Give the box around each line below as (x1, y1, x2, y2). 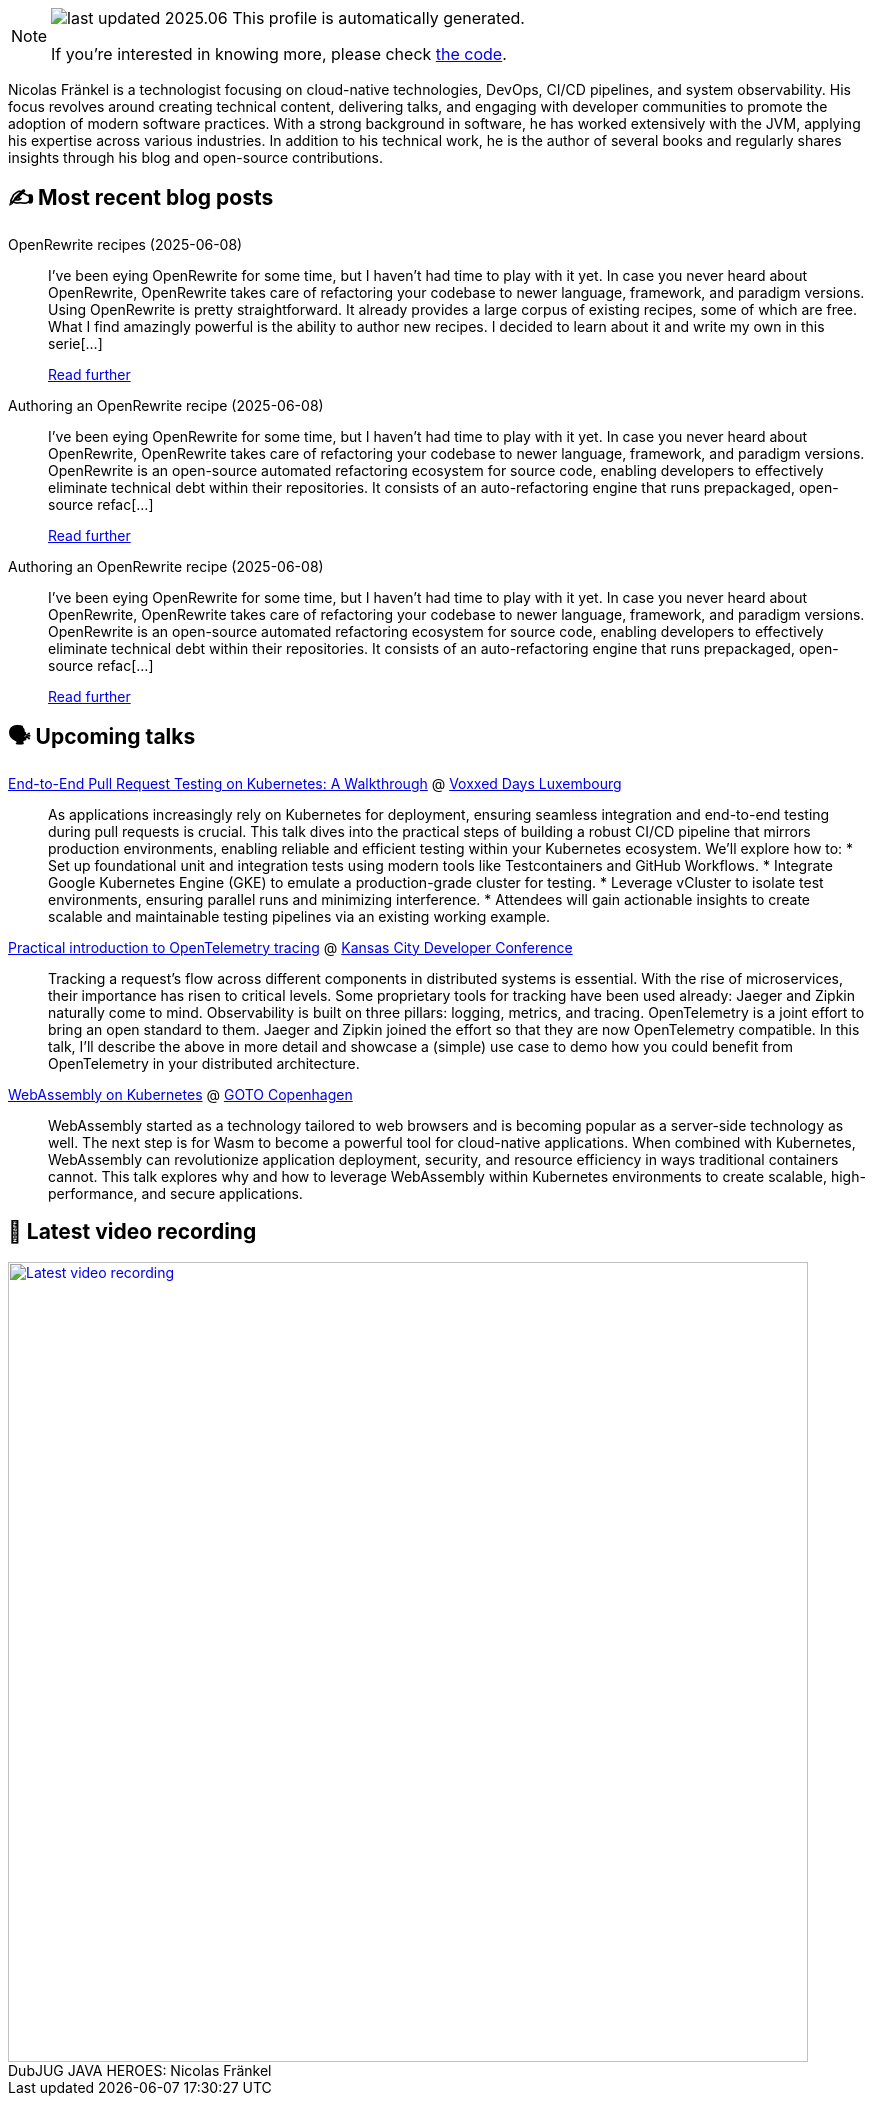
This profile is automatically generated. (232, 8, 525, 28)
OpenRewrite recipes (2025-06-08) (8, 235, 243, 253)
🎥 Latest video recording (8, 1219, 257, 1245)
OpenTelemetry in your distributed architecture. (48, 1054, 360, 1072)
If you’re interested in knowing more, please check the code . (51, 44, 507, 64)
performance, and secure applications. (48, 1184, 303, 1202)
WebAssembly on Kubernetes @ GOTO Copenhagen (8, 1085, 353, 1103)
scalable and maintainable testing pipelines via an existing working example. (48, 907, 551, 925)
